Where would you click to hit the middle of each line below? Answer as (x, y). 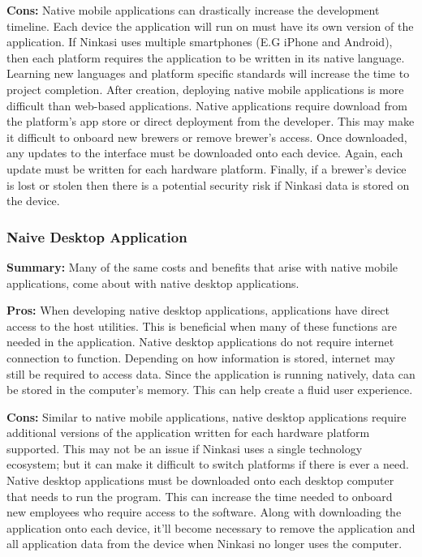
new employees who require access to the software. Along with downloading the (204, 512)
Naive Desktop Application (97, 236)
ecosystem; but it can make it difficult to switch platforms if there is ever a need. (208, 464)
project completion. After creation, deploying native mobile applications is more (205, 89)
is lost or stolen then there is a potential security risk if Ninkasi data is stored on (208, 184)
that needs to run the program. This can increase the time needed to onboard (200, 496)
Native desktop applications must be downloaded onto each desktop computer (200, 480)
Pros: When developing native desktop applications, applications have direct (198, 310)
